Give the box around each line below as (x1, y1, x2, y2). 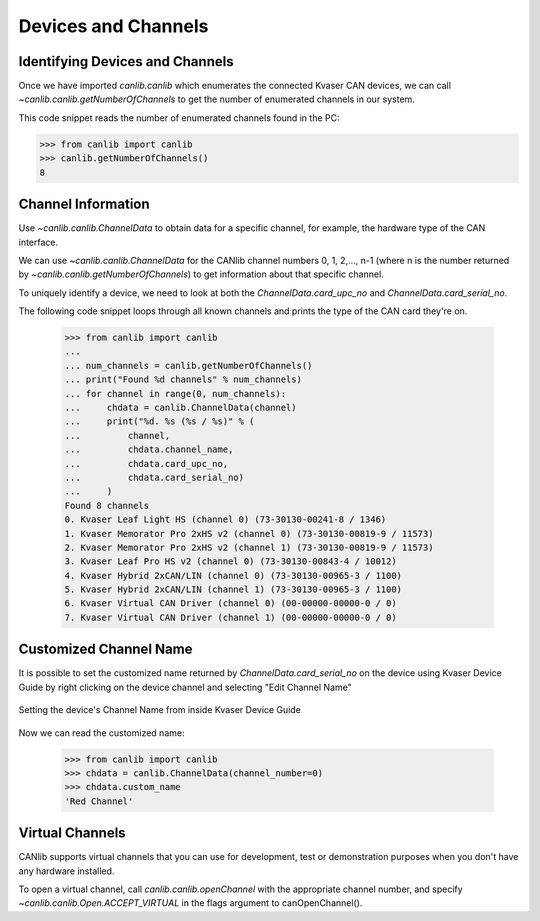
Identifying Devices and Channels (18, 53, 234, 70)
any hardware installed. (18, 865, 115, 877)
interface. (18, 236, 59, 248)
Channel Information (18, 196, 150, 213)
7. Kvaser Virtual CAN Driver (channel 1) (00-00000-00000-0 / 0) (64, 611, 397, 623)
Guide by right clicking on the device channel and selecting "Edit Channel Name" (18, 681, 352, 693)
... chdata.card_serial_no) (64, 471, 245, 483)
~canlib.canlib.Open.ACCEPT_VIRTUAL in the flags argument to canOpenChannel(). (18, 897, 363, 909)
